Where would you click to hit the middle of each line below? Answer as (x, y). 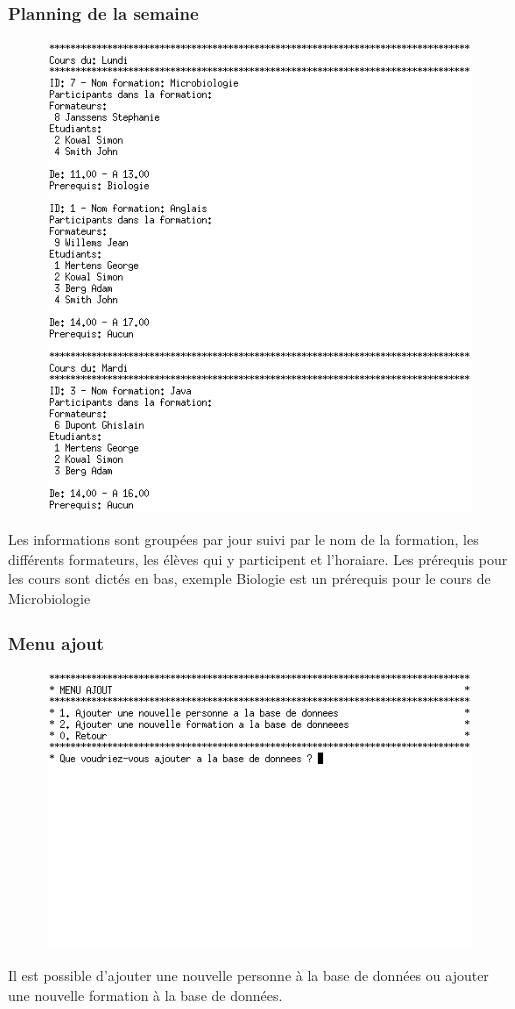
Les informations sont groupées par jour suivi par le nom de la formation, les (243, 539)
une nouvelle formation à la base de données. (145, 994)
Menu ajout (56, 642)
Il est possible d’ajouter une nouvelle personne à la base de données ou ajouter (248, 975)
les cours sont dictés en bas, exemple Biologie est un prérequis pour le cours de (249, 578)
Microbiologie (49, 598)
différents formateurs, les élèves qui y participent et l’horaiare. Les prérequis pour (258, 558)
